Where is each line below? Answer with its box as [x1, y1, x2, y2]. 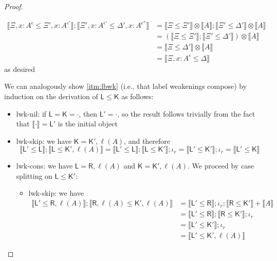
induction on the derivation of [4, 90, 98, 101]
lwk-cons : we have [16, 160, 73, 171]
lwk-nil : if [16, 108, 47, 119]
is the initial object [58, 118, 118, 129]
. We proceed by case [188, 160, 254, 171]
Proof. [4, 1, 23, 11]
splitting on [16, 170, 52, 181]
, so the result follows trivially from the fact [117, 108, 255, 119]
